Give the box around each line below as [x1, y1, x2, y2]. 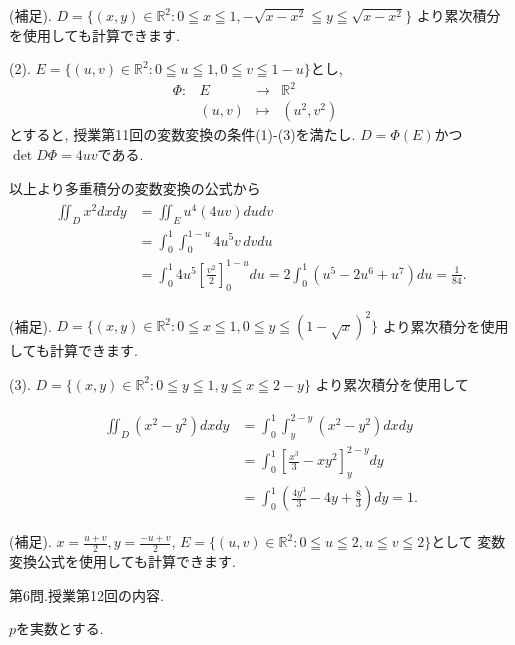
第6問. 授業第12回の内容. [9, 584, 164, 605]
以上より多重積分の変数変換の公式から [9, 177, 261, 198]
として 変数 [431, 531, 506, 552]
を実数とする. [16, 618, 104, 639]
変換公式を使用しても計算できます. [9, 550, 236, 571]
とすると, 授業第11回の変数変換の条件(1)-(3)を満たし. [9, 124, 356, 145]
